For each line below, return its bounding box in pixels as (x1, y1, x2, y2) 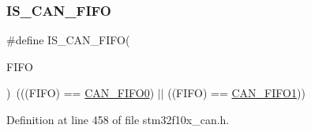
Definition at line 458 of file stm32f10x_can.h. (6, 111, 230, 127)
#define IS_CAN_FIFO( (6, 32, 130, 48)
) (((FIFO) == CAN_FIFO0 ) (6, 85, 155, 101)
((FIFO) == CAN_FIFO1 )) (167, 85, 305, 101)
